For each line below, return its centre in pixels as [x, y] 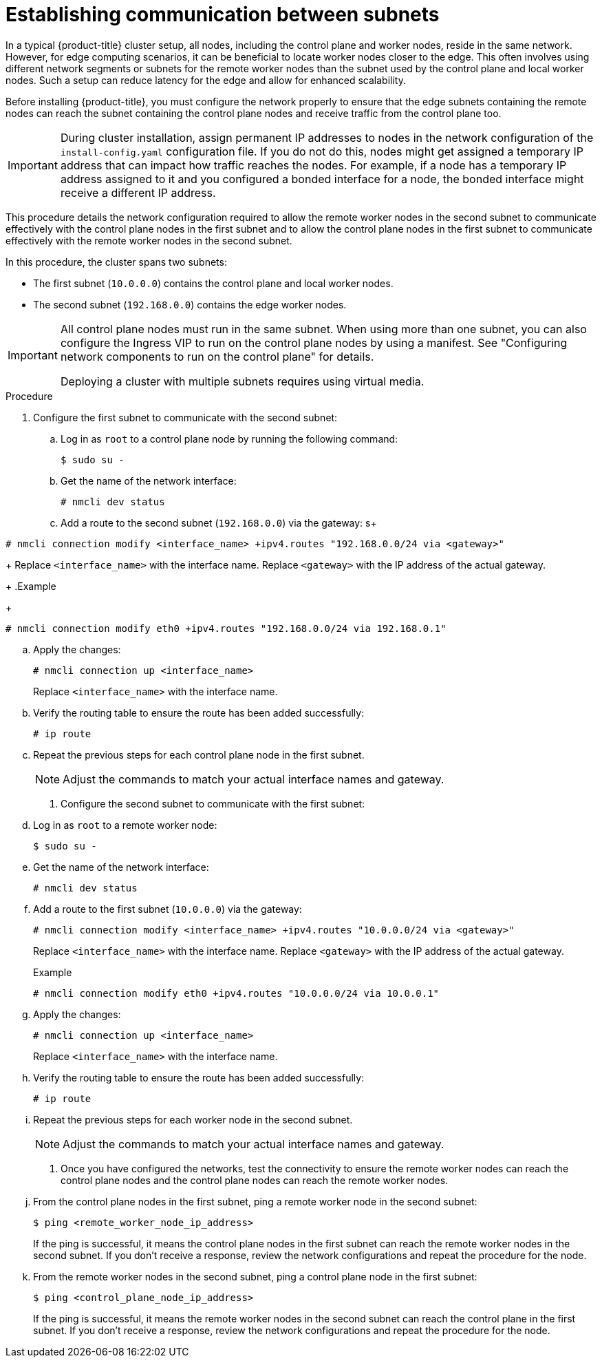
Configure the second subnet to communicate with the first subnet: [213, 803]
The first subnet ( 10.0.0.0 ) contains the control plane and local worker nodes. [213, 283]
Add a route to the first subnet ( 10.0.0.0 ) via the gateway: [168, 909]
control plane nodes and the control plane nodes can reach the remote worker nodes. [255, 1180]
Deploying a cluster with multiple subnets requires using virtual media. [242, 381]
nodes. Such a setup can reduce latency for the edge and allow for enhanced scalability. [206, 80]
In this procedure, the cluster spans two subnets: [116, 262]
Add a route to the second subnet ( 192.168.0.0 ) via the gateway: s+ [219, 522]
